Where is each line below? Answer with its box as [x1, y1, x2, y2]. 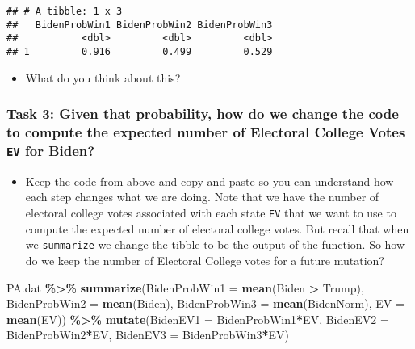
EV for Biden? [6, 140, 95, 160]
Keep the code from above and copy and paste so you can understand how [25, 172, 394, 189]
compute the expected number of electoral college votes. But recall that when [25, 220, 409, 237]
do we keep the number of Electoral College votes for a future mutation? [25, 251, 384, 268]
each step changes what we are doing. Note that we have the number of [25, 188, 379, 205]
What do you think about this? [25, 69, 181, 86]
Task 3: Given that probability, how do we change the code [6, 103, 399, 124]
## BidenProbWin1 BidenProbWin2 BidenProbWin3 [6, 19, 273, 31]
